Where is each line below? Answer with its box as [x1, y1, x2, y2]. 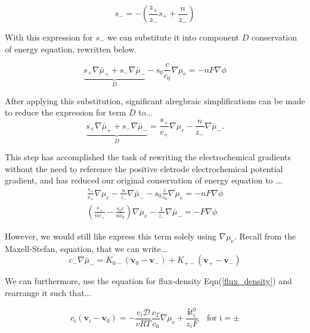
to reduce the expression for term [5, 106, 126, 119]
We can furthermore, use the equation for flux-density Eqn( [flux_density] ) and [5, 275, 292, 287]
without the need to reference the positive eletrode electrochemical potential [5, 162, 283, 175]
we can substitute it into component [107, 31, 240, 43]
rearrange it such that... [5, 286, 92, 298]
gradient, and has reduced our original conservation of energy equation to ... [5, 174, 283, 186]
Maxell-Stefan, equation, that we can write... [5, 242, 168, 254]
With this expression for [5, 31, 93, 43]
